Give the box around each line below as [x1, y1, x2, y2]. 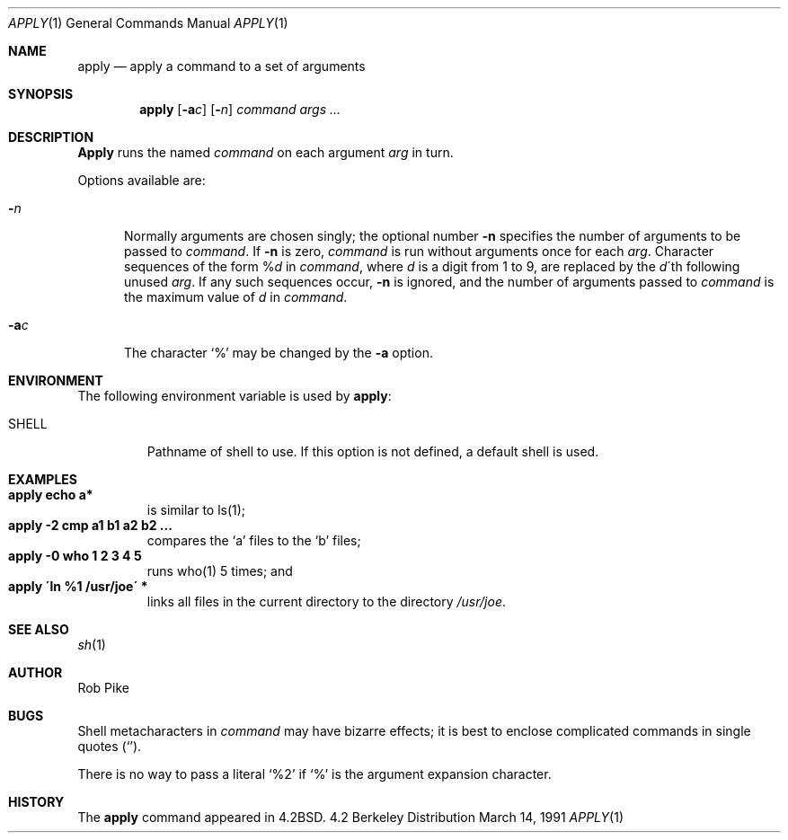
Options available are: [77, 172, 206, 188]
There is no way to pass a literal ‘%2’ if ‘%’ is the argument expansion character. [77, 766, 552, 782]
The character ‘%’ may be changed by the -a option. [124, 345, 433, 360]
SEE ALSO [8, 622, 69, 637]
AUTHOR [8, 665, 63, 680]
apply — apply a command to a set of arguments [77, 58, 366, 74]
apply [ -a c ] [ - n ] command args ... [139, 102, 341, 117]
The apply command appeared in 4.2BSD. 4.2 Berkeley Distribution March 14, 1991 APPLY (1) [77, 809, 624, 825]
